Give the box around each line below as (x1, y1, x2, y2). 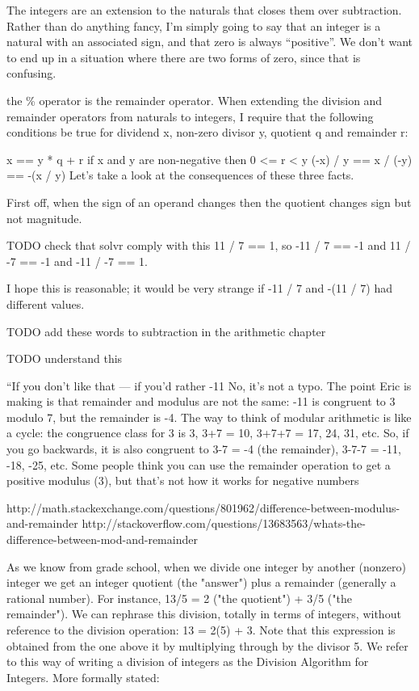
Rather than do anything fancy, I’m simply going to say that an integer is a (6, 17, 381, 34)
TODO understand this (6, 350, 123, 367)
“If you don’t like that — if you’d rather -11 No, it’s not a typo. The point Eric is (6, 377, 412, 394)
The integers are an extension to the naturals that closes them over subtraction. (6, 2, 402, 18)
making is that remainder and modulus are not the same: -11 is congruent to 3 (6, 393, 396, 410)
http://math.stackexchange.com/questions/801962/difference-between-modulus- (6, 499, 400, 516)
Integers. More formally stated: (6, 668, 160, 685)
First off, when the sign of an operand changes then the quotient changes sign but (6, 193, 412, 210)
